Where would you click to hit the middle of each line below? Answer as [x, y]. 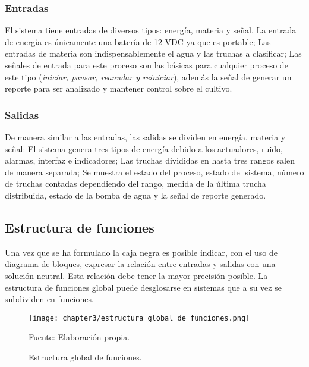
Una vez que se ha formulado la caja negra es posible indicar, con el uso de [141, 252]
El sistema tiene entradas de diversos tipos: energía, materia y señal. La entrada [151, 30]
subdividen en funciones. [49, 299]
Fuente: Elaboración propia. [79, 337]
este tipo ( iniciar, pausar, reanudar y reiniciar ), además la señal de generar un [148, 76]
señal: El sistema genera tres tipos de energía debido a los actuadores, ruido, [144, 148]
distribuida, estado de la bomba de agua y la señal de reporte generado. [135, 195]
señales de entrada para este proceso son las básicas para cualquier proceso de [146, 65]
